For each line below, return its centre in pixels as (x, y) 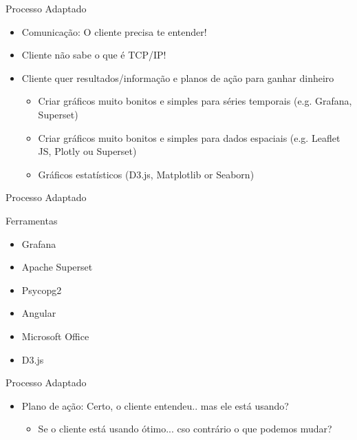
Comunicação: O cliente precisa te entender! (114, 31)
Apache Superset (57, 267)
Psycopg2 (42, 290)
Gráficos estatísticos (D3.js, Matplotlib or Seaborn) (146, 174)
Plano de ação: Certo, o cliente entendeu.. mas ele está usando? (155, 405)
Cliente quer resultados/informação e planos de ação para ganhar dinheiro (178, 77)
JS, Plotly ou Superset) (87, 151)
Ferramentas (32, 220)
